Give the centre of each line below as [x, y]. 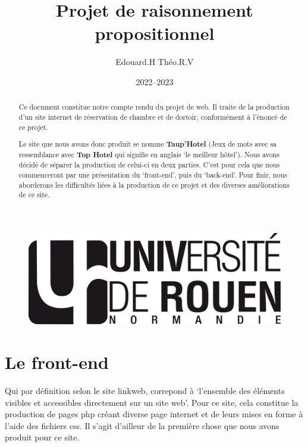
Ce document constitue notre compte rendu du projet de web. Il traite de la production [154, 107]
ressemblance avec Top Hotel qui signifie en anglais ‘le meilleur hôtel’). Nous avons [149, 154]
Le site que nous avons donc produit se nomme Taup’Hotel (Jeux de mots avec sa [148, 144]
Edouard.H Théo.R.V [155, 62]
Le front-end [57, 362]
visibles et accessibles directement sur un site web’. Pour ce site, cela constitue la [152, 402]
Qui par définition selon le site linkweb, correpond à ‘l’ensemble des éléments [145, 391]
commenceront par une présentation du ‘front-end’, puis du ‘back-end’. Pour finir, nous [153, 175]
